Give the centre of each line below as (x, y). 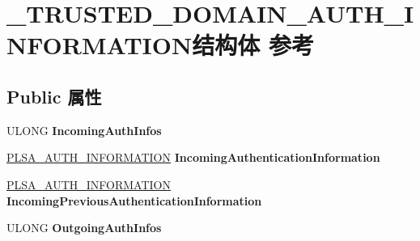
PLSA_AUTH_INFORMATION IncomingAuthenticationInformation (193, 157)
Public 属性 (54, 96)
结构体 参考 (253, 45)
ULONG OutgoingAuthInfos (84, 228)
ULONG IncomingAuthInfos (84, 130)
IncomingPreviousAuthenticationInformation (134, 200)
